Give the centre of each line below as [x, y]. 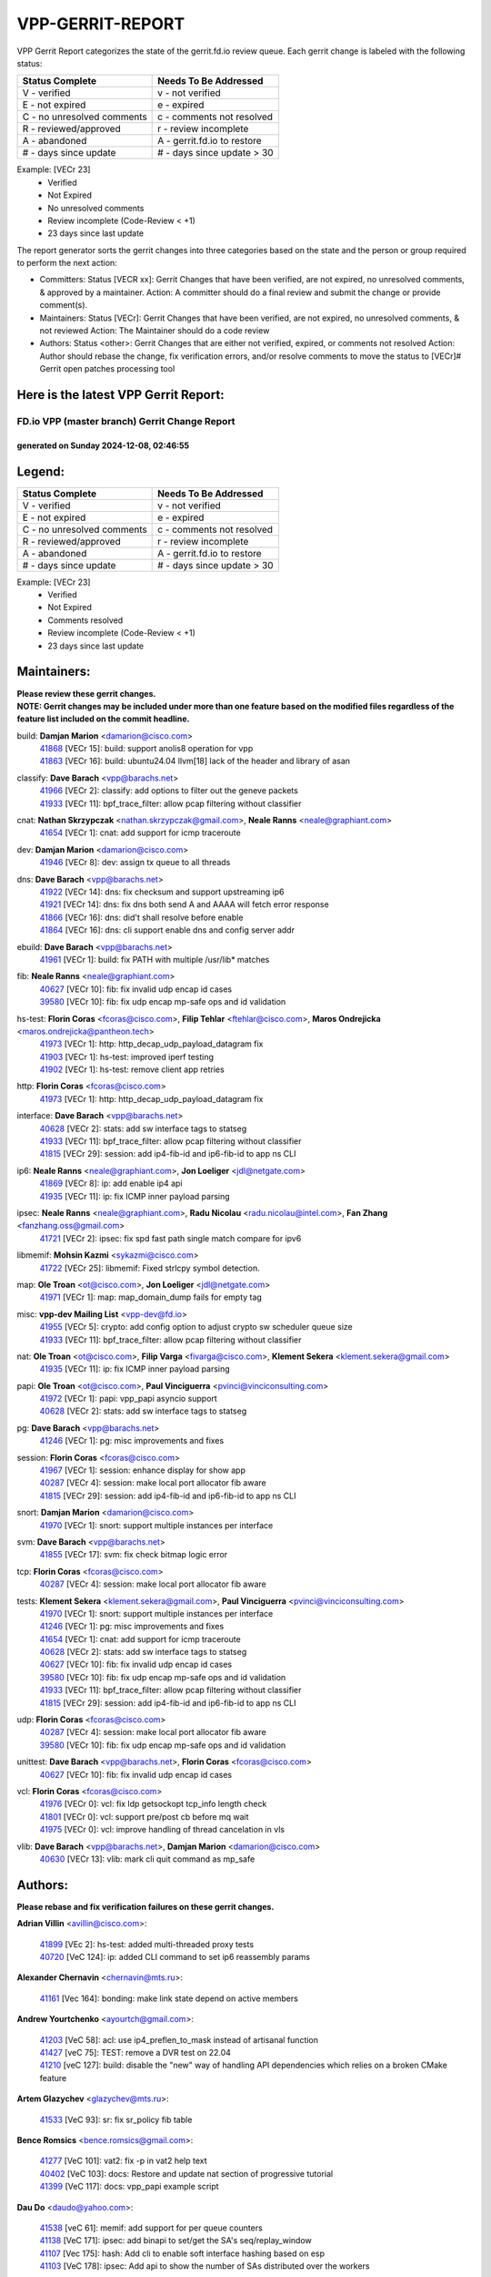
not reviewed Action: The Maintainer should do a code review [155, 331]
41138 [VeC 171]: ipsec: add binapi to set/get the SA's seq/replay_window [176, 2241]
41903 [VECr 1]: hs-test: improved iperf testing [126, 1057]
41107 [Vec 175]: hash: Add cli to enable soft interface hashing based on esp [182, 2253]
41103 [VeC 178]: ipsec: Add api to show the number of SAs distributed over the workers [205, 2266]
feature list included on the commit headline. [103, 719]
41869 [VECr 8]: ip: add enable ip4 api [111, 1183]
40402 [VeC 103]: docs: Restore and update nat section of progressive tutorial [186, 2173]
